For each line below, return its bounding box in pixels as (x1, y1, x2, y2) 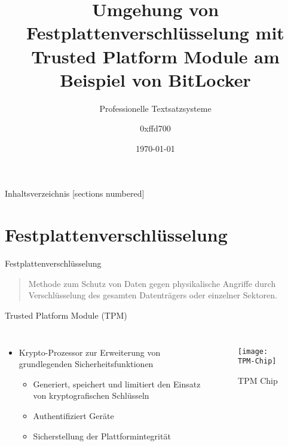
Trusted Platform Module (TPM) (5, 308, 127, 321)
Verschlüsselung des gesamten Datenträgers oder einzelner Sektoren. (28, 289, 277, 301)
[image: (238, 347, 268, 356)
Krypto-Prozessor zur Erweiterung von (19, 346, 161, 358)
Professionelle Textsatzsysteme (99, 102, 212, 114)
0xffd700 (140, 122, 171, 135)
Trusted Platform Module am (31, 44, 280, 68)
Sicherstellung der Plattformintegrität (33, 429, 171, 442)
